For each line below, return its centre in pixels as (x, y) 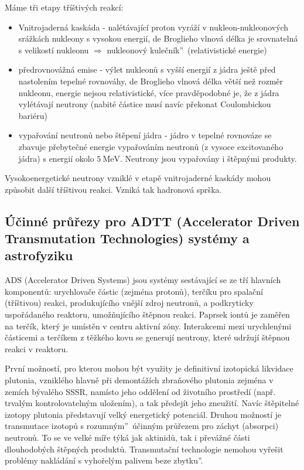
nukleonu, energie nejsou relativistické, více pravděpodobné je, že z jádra (149, 92)
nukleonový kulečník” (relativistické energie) (187, 50)
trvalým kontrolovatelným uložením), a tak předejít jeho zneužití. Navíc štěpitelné (152, 403)
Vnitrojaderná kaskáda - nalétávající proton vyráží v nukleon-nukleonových (153, 27)
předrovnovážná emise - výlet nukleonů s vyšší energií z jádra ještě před (147, 69)
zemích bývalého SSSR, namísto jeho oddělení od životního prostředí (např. (140, 391)
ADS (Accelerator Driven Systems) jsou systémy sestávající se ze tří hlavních (143, 280)
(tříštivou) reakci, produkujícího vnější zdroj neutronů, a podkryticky (129, 303)
